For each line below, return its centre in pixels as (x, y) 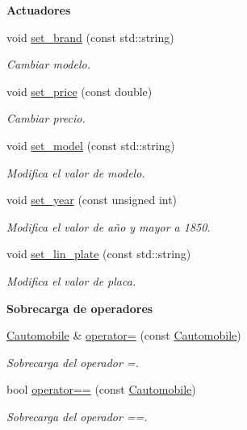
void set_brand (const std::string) (90, 37)
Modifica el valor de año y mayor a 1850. (109, 226)
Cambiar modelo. (48, 64)
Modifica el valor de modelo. (76, 172)
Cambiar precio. (46, 118)
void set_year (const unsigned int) (92, 200)
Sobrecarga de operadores (80, 308)
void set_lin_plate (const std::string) (99, 254)
